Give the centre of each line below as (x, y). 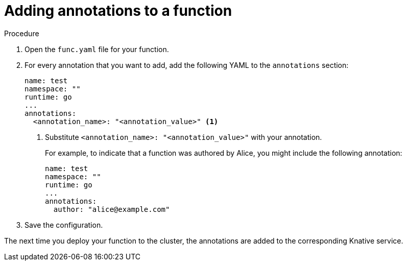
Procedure (22, 33)
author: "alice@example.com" (112, 209)
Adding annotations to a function (118, 11)
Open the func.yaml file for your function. (97, 49)
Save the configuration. (64, 225)
